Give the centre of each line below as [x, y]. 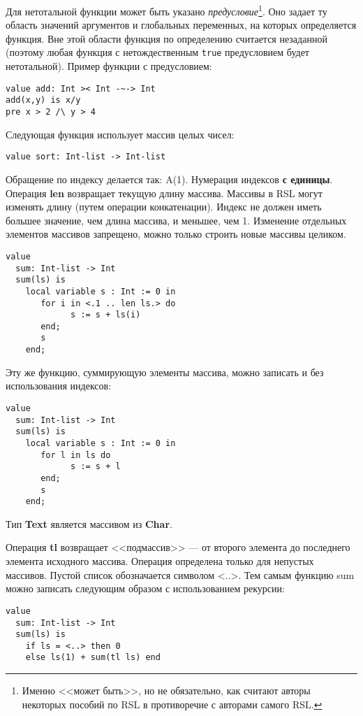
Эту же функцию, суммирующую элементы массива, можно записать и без [165, 372]
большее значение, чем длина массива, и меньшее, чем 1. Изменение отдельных [176, 220]
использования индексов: [59, 386]
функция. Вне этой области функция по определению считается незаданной [166, 38]
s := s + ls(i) [106, 315]
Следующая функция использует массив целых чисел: [120, 134]
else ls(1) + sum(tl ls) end [93, 658]
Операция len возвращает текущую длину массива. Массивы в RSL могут [164, 193]
